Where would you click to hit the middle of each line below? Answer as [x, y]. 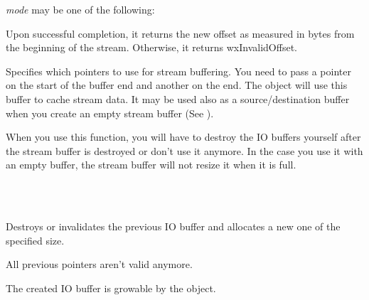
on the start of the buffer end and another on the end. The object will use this [177, 85]
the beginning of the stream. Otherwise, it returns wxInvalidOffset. [151, 47]
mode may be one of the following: [80, 9]
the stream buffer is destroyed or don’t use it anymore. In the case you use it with [184, 150]
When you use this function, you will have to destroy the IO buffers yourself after [183, 137]
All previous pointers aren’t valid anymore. [99, 264]
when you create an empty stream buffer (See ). [110, 113]
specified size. [35, 240]
